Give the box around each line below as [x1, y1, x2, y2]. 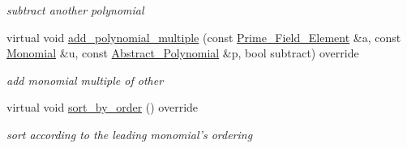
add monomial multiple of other [6, 71, 164, 88]
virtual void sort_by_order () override [6, 99, 199, 116]
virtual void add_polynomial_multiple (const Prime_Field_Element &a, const [6, 28, 401, 45]
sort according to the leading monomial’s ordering [6, 125, 253, 142]
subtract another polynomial [6, 2, 144, 18]
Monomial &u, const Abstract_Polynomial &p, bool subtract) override [6, 44, 359, 61]
